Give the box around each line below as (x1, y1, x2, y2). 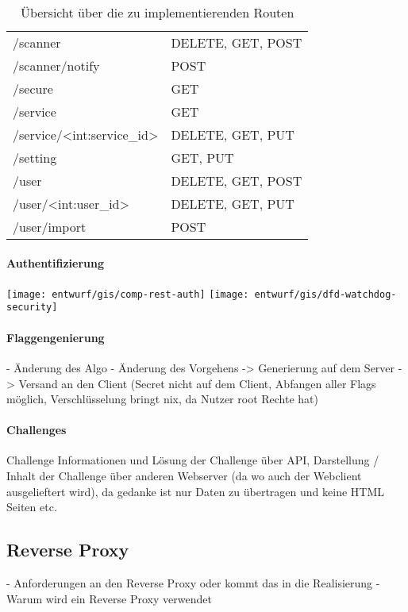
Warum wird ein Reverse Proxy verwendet (6, 590, 212, 606)
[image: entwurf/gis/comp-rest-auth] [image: (6, 288, 249, 300)
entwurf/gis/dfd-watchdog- (254, 288, 397, 300)
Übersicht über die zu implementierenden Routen (20, 3, 294, 21)
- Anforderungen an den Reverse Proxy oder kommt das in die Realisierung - (6, 575, 380, 591)
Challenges (6, 421, 67, 438)
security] (6, 302, 58, 314)
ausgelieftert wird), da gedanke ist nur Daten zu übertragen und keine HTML (6, 483, 384, 499)
